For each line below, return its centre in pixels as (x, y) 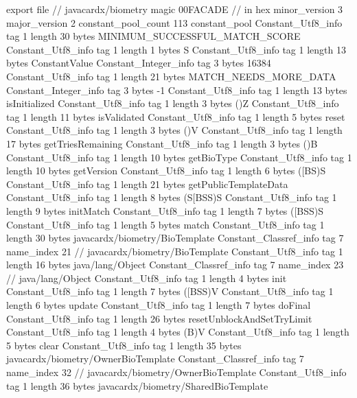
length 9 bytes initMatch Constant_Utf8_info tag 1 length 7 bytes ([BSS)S (165, 210)
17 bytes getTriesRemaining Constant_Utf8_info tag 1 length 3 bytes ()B (162, 143)
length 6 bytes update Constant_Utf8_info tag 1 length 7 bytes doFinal (159, 305)
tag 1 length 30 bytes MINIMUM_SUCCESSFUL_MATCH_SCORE (153, 36)
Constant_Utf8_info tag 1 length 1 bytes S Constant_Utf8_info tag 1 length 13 (176, 49)
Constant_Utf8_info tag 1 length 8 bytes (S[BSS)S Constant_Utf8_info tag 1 (172, 197)
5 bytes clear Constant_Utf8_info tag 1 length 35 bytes (124, 345)
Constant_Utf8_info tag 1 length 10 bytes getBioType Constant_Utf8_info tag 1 (179, 157)
